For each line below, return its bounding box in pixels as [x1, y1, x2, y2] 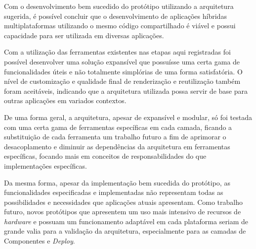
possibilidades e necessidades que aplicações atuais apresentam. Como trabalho [4, 196, 243, 207]
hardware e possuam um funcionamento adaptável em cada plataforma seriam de [4, 216, 249, 226]
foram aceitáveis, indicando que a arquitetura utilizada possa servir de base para [4, 85, 248, 96]
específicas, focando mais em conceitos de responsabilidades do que [4, 151, 207, 161]
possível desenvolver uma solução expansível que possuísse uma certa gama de [4, 56, 240, 66]
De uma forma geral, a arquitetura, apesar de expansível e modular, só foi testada [4, 112, 253, 122]
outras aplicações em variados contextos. [4, 95, 127, 106]
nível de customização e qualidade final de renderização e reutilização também [4, 76, 241, 86]
